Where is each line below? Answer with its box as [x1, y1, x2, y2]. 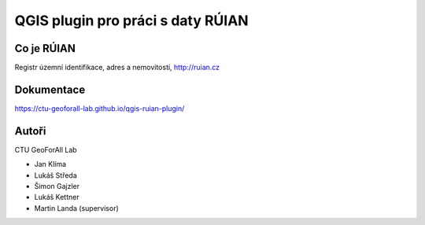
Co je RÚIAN [14, 42, 76, 55]
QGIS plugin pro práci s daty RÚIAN [14, 12, 249, 29]
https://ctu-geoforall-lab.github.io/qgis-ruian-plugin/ [14, 103, 185, 113]
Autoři [14, 124, 46, 138]
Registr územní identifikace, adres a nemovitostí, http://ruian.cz [14, 63, 220, 72]
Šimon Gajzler [34, 182, 80, 191]
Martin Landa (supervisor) [34, 203, 120, 212]
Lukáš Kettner [34, 193, 79, 202]
